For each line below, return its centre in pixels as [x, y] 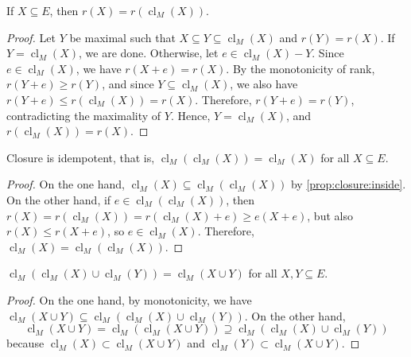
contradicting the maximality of [84, 115]
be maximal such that [122, 37]
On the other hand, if [59, 199]
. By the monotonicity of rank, [300, 68]
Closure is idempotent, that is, [81, 157]
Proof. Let [31, 37]
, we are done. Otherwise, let [149, 53]
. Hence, [190, 115]
